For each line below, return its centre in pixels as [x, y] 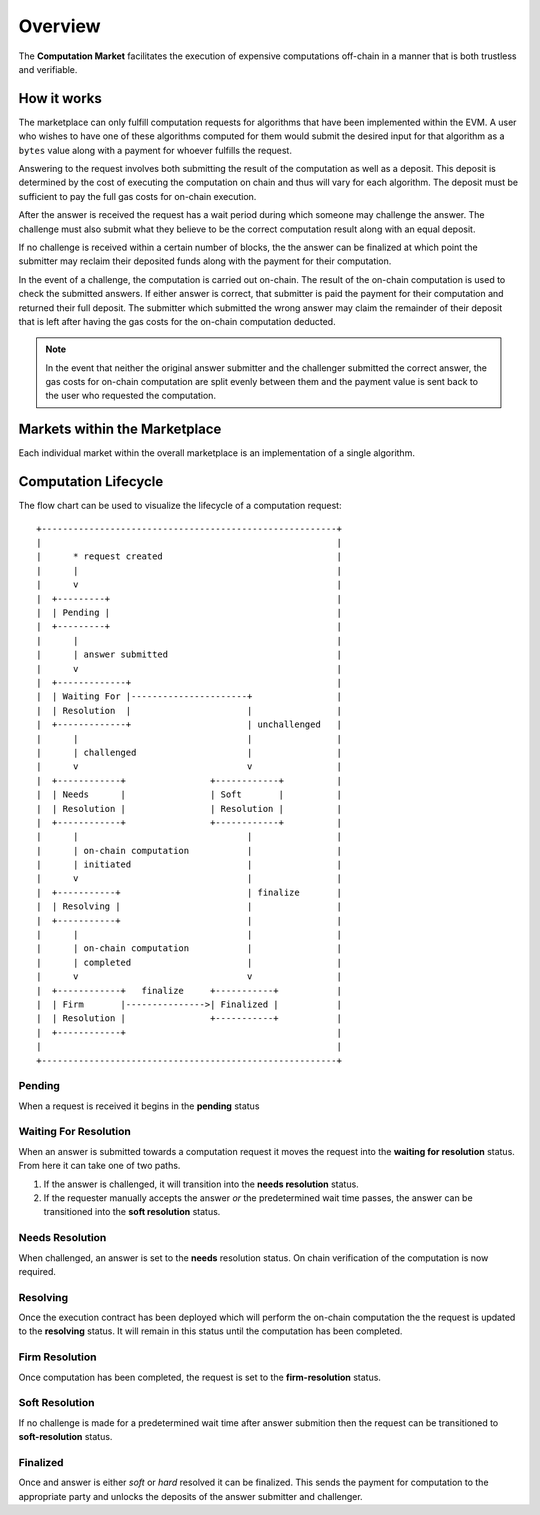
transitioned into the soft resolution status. [132, 1212]
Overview [59, 26]
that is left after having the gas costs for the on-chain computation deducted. [177, 321]
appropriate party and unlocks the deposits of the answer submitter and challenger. [191, 1496]
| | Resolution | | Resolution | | [189, 808]
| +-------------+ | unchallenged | [189, 724]
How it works [60, 98]
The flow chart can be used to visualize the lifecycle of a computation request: [180, 506]
